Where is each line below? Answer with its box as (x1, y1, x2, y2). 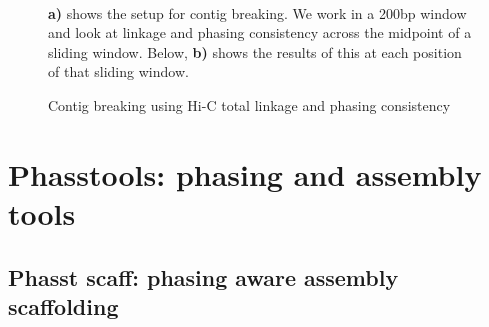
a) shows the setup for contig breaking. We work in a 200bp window (48, 2, 467, 23)
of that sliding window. (48, 61, 189, 82)
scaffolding (8, 290, 119, 321)
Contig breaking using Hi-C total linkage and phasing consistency (48, 94, 451, 115)
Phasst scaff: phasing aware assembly (8, 261, 399, 292)
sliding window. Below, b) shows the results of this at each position (48, 41, 462, 62)
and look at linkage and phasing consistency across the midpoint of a (48, 22, 472, 43)
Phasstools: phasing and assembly (8, 153, 482, 194)
